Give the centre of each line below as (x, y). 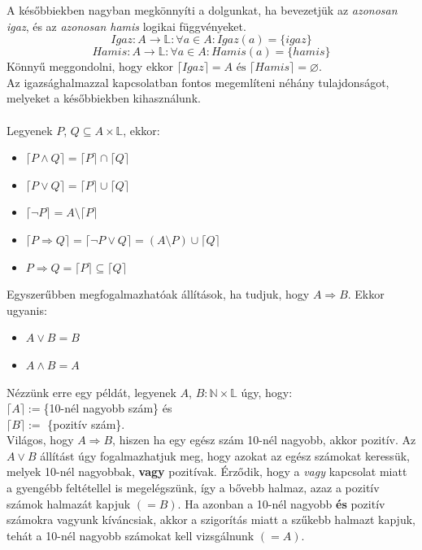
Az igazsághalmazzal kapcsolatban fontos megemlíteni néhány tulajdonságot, (198, 82)
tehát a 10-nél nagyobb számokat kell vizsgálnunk (131, 535)
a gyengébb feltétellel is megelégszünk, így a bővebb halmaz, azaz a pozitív (193, 488)
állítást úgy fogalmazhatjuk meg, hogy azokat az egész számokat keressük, (225, 455)
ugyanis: (27, 310)
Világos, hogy (40, 440)
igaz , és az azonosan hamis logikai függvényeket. (126, 26)
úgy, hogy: (267, 392)
